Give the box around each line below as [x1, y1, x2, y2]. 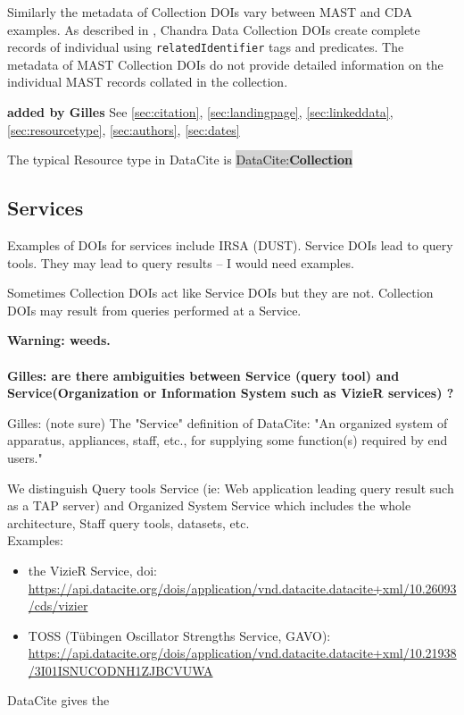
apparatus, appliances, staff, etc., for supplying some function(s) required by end [7, 431, 448, 450]
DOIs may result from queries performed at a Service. [7, 300, 302, 319]
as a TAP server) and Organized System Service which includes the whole [7, 496, 411, 515]
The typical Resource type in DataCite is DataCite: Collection [7, 150, 353, 169]
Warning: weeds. [7, 331, 111, 349]
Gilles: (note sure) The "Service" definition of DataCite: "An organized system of [7, 413, 448, 432]
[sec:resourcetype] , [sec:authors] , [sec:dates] [7, 120, 240, 139]
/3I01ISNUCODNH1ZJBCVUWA [28, 660, 213, 679]
